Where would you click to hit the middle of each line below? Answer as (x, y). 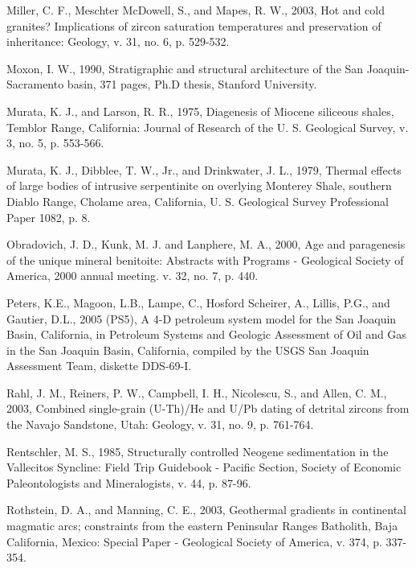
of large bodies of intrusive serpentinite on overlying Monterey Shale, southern (199, 185)
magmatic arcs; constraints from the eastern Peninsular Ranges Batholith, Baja (202, 526)
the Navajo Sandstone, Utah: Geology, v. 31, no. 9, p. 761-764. (160, 424)
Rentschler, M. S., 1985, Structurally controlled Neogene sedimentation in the (198, 451)
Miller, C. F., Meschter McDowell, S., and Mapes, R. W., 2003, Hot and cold (196, 10)
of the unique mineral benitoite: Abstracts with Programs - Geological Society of (205, 259)
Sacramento (35, 84)
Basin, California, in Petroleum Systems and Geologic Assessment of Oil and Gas (206, 334)
